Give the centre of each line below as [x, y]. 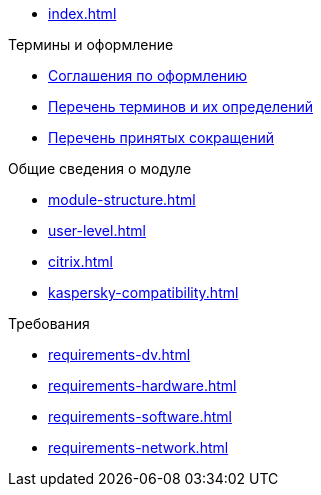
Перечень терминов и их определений [180, 106]
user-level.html [97, 230]
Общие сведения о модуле [100, 168]
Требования [49, 323]
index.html [82, 13]
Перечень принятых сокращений [161, 137]
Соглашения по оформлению [148, 75]
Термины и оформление [91, 44]
